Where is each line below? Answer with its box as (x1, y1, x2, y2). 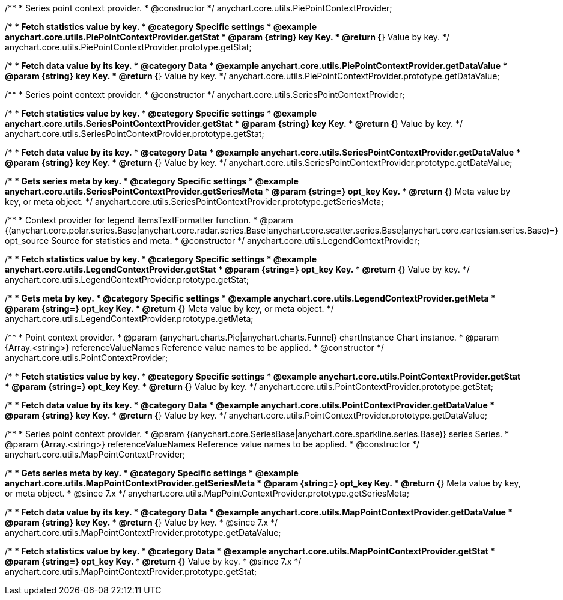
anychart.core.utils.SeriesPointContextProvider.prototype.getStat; (5, 129, 264, 139)
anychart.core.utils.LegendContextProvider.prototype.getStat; (5, 274, 249, 285)
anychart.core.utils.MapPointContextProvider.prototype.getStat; (5, 566, 257, 577)
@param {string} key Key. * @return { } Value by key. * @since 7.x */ (5, 517, 278, 527)
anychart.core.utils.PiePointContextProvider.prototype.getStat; (5, 42, 252, 52)
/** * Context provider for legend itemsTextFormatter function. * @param (5, 215, 293, 225)
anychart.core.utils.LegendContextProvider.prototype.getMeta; (5, 314, 254, 324)
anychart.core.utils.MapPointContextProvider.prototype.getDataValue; (5, 527, 281, 538)
